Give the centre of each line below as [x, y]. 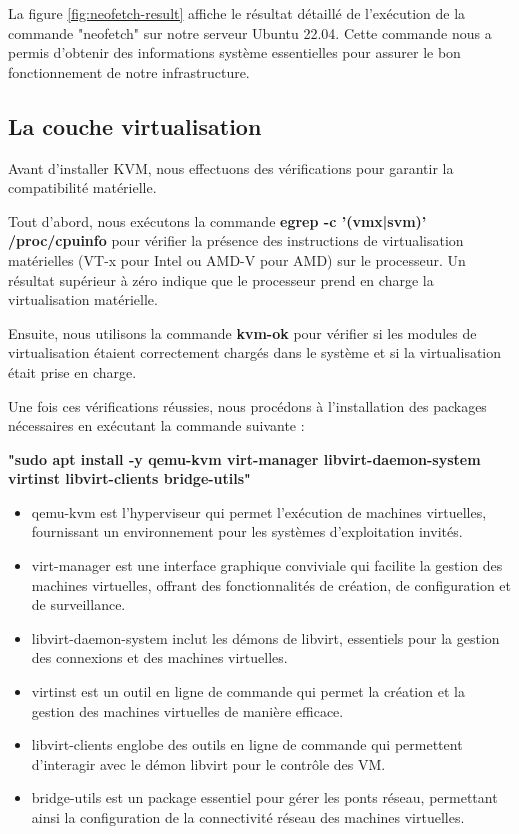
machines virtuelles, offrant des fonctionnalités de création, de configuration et [271, 584]
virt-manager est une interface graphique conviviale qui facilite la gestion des [267, 565]
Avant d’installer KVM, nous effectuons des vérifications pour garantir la [231, 167]
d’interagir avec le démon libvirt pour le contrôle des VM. [208, 763]
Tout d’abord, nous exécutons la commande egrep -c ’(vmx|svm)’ [217, 220]
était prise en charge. [72, 371]
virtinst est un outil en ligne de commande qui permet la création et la [248, 691]
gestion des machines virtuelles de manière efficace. [187, 710]
